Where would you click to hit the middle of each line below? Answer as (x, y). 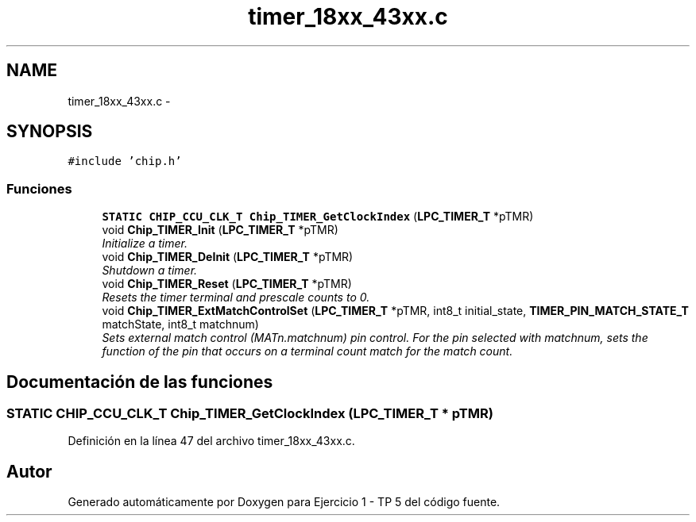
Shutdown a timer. (150, 271)
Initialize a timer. (145, 244)
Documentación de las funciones (140, 382)
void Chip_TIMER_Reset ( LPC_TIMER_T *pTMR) (227, 284)
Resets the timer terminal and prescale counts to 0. (236, 297)
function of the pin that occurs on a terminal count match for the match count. (307, 351)
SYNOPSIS (50, 132)
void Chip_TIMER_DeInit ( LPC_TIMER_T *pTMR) (228, 257)
